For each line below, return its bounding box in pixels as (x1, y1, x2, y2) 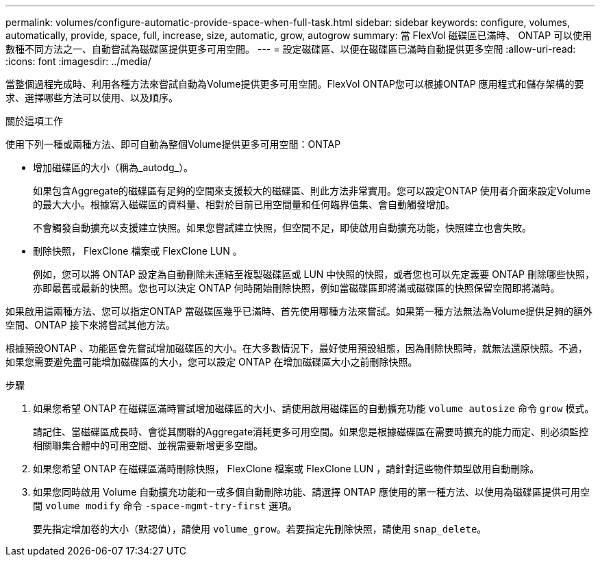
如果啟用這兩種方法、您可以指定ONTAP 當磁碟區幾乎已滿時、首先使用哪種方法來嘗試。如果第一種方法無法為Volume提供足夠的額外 (5, 305, 593, 317)
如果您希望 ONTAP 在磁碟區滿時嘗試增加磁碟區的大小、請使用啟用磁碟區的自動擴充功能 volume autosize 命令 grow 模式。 (33, 403, 595, 414)
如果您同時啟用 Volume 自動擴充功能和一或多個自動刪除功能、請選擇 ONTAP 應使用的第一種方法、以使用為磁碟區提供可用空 (33, 486, 590, 498)
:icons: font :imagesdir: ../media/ (5, 55, 151, 67)
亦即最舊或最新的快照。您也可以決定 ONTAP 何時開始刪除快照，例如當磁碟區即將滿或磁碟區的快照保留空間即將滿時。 (33, 282, 560, 294)
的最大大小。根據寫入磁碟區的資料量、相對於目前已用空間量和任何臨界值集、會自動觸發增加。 (33, 199, 455, 210)
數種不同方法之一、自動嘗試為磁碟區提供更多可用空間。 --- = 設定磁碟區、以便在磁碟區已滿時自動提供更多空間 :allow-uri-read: (5, 43, 576, 55)
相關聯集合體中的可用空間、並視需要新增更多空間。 (33, 439, 263, 451)
